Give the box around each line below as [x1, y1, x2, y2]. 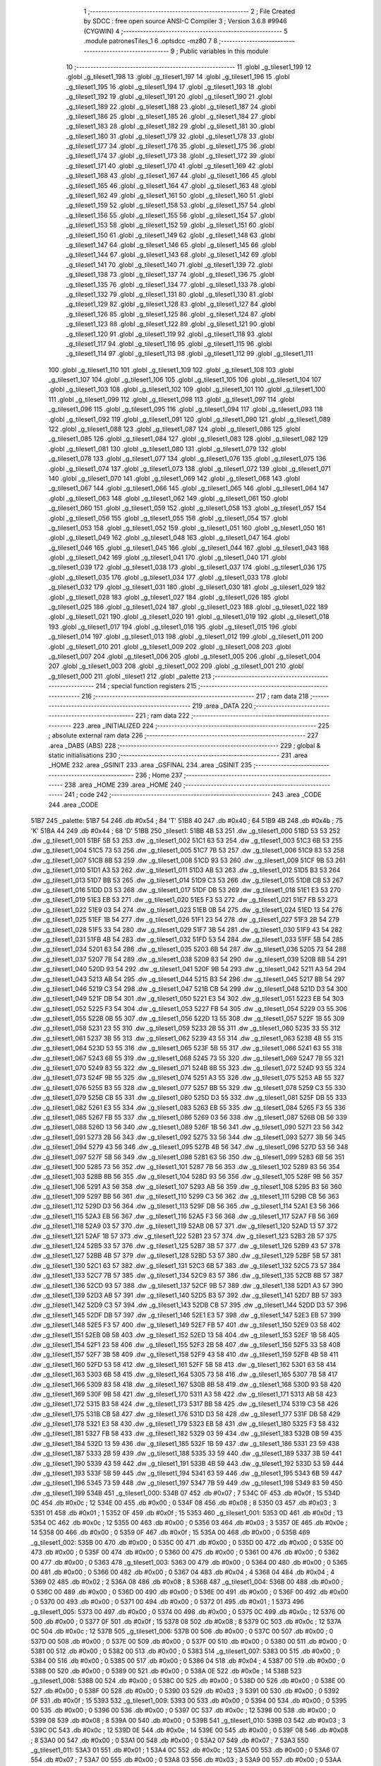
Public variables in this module [179, 47, 269, 55]
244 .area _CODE [48, 800, 99, 809]
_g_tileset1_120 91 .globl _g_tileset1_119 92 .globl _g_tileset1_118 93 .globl [66, 329, 273, 338]
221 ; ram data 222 [135, 711, 190, 720]
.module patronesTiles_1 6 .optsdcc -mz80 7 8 [83, 37, 218, 45]
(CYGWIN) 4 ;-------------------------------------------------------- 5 [83, 27, 289, 35]
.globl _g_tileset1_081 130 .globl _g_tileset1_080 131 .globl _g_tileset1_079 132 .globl [48, 444, 286, 453]
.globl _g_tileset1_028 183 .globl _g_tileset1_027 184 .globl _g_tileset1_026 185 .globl [48, 593, 289, 601]
